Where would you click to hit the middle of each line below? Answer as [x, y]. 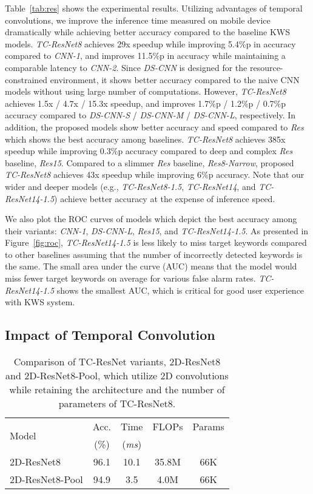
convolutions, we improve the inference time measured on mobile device [138, 20]
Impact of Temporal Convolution [110, 335]
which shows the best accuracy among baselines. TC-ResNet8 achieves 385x [145, 139]
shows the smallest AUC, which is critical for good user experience [180, 290]
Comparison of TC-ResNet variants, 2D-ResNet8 [117, 362]
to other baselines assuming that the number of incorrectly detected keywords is [154, 254]
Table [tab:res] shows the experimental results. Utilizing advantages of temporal [154, 8]
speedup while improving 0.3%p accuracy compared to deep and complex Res [149, 151]
